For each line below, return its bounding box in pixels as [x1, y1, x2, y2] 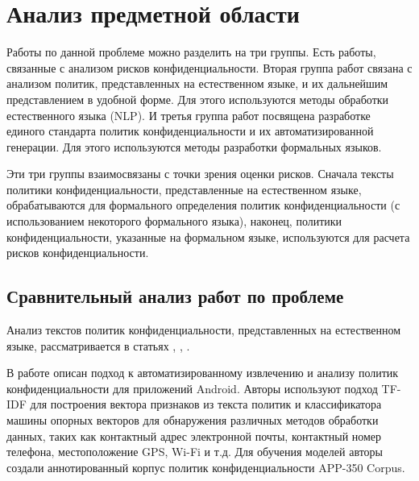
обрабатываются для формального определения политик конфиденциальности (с [6, 197, 400, 214]
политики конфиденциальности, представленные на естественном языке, [6, 180, 362, 197]
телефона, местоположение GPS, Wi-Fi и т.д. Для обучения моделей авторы [6, 443, 383, 460]
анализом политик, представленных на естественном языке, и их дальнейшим [6, 75, 388, 92]
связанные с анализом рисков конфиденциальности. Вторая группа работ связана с [6, 59, 413, 76]
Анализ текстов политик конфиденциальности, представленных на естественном [6, 321, 401, 338]
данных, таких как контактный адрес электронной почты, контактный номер [6, 427, 382, 444]
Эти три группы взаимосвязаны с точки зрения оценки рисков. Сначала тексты [6, 165, 394, 182]
